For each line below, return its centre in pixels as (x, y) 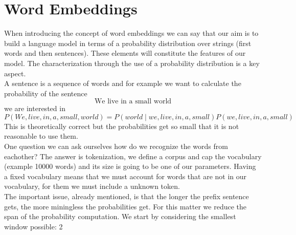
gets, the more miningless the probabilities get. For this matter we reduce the (126, 206)
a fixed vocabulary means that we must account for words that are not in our (126, 176)
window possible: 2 (33, 226)
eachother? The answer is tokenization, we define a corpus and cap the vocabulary (133, 156)
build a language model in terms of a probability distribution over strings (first (128, 43)
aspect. (15, 73)
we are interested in (35, 108)
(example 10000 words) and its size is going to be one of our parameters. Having (130, 166)
